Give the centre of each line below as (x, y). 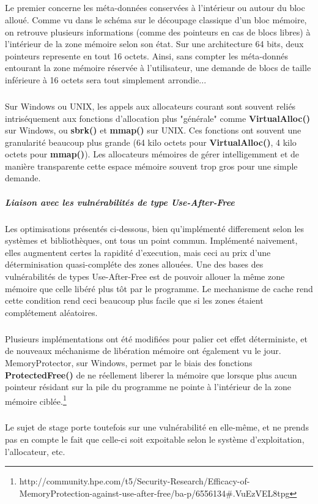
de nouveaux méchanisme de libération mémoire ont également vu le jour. (143, 351)
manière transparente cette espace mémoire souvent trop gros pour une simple (151, 166)
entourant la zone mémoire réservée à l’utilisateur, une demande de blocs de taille (158, 68)
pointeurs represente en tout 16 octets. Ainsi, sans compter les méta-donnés (147, 55)
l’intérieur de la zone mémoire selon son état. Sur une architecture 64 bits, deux (154, 44)
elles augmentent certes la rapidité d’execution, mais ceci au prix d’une (138, 252)
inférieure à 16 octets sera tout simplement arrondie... (106, 79)
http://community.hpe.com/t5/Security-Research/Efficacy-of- (135, 481)
